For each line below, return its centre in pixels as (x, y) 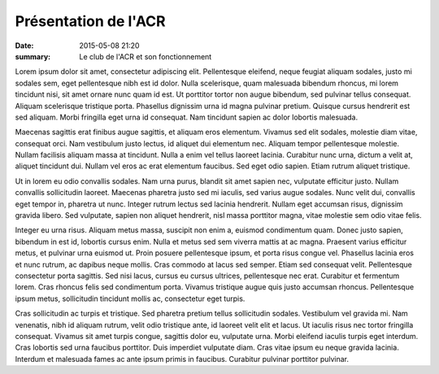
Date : (24, 46)
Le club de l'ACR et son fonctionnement (146, 56)
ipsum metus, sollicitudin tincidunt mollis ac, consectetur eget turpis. (130, 298)
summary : (33, 56)
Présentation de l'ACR (90, 21)
